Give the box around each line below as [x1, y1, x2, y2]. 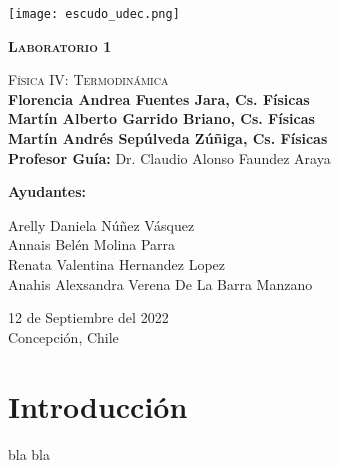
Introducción [8, 385, 188, 426]
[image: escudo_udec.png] [8, 7, 180, 21]
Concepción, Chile [8, 326, 119, 347]
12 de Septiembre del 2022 [8, 307, 169, 328]
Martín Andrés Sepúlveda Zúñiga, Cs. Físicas [8, 128, 328, 149]
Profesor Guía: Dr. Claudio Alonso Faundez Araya [8, 147, 331, 168]
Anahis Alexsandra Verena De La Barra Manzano [8, 273, 313, 294]
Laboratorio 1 [8, 35, 112, 56]
